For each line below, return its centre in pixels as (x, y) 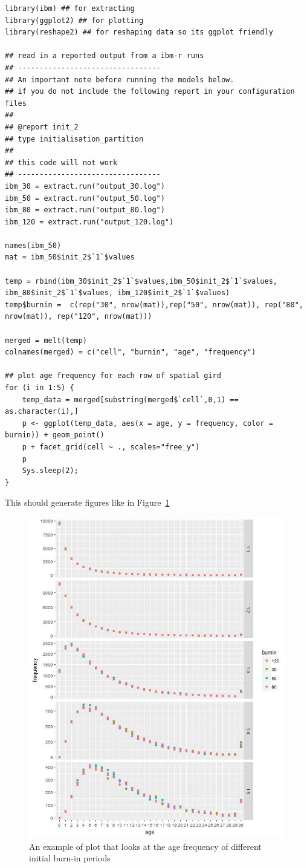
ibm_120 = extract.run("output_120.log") (89, 222)
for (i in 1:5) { (40, 388)
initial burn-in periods (70, 858)
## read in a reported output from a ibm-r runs (105, 56)
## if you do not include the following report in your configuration (150, 92)
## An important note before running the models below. (120, 80)
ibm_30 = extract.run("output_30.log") (85, 186)
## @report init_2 (42, 127)
